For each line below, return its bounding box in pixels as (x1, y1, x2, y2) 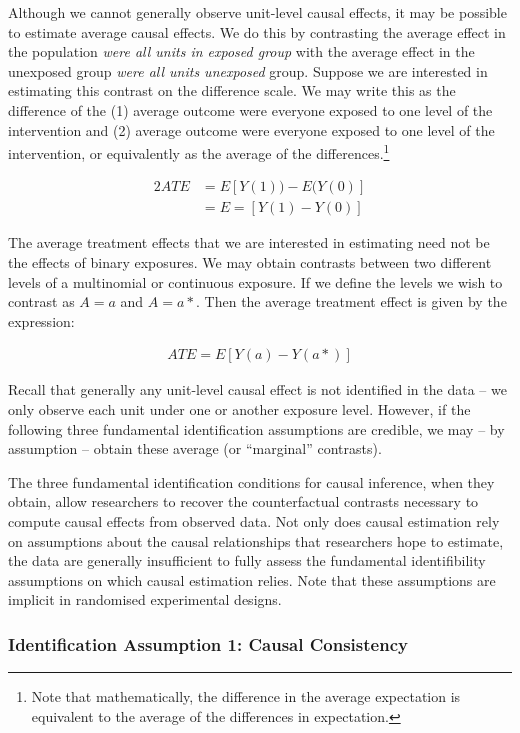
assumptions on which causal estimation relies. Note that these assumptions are (8, 569, 496, 590)
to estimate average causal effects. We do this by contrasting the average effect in (8, 21, 506, 42)
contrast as (8, 291, 75, 312)
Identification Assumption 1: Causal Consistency (8, 631, 408, 656)
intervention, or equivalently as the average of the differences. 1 (8, 140, 390, 163)
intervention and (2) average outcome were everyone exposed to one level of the (8, 119, 495, 140)
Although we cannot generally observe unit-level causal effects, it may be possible (8, 2, 507, 22)
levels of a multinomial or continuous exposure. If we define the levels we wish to (8, 271, 503, 292)
